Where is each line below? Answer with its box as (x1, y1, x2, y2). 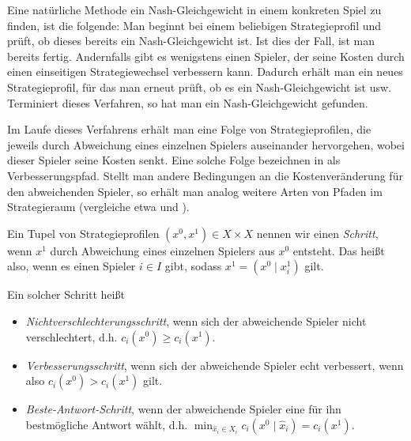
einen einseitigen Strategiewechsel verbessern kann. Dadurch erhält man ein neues (7, 63, 403, 80)
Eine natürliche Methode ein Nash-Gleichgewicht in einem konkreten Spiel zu (7, 2, 382, 17)
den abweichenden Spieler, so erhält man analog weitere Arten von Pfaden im (7, 183, 383, 199)
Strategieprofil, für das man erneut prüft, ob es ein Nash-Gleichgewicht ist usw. (7, 78, 392, 95)
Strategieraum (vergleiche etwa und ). (7, 198, 190, 215)
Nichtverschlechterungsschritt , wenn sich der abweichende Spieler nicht (25, 312, 367, 329)
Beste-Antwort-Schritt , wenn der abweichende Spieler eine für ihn (25, 401, 341, 417)
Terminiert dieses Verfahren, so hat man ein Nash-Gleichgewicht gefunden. (7, 94, 368, 111)
